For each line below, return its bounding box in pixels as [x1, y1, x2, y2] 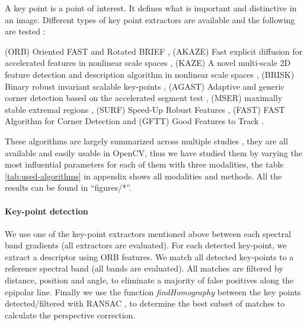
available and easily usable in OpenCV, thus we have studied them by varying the [5, 146, 303, 159]
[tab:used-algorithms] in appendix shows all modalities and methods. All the [5, 169, 282, 182]
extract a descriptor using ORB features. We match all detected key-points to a [5, 250, 294, 263]
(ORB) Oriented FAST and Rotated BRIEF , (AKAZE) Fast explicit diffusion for [5, 45, 303, 57]
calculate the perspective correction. [5, 308, 136, 321]
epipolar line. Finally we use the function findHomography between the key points [5, 285, 301, 298]
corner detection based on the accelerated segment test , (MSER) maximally [5, 91, 283, 104]
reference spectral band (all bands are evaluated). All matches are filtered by [5, 262, 283, 274]
